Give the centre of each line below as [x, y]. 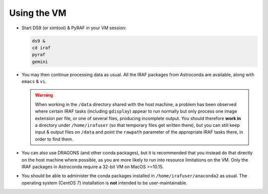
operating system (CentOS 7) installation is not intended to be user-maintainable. [104, 183]
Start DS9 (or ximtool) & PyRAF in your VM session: [74, 28]
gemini [40, 62]
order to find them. [54, 139]
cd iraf [41, 48]
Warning [44, 95]
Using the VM [38, 13]
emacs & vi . [34, 81]
